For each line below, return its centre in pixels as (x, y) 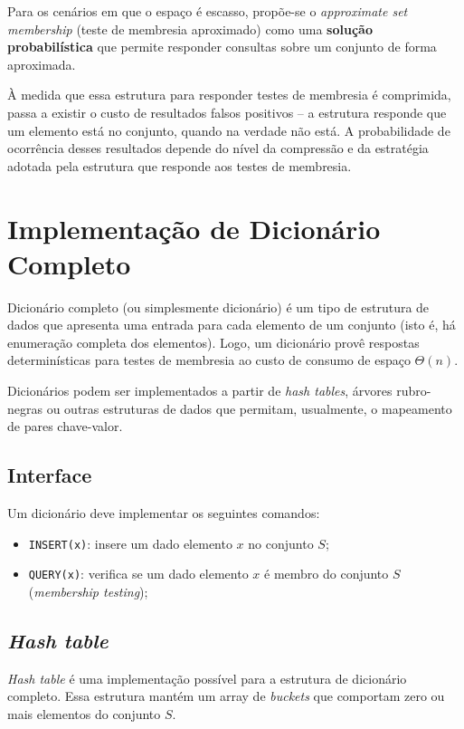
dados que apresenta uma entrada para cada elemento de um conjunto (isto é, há (232, 325)
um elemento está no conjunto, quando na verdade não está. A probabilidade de (229, 130)
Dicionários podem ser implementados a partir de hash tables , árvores (200, 391)
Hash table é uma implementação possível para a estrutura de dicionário (207, 678)
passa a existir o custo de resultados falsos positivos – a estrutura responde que (227, 112)
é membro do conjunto (327, 574)
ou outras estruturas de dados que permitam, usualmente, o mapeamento (249, 408)
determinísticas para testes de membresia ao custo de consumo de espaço (209, 360)
